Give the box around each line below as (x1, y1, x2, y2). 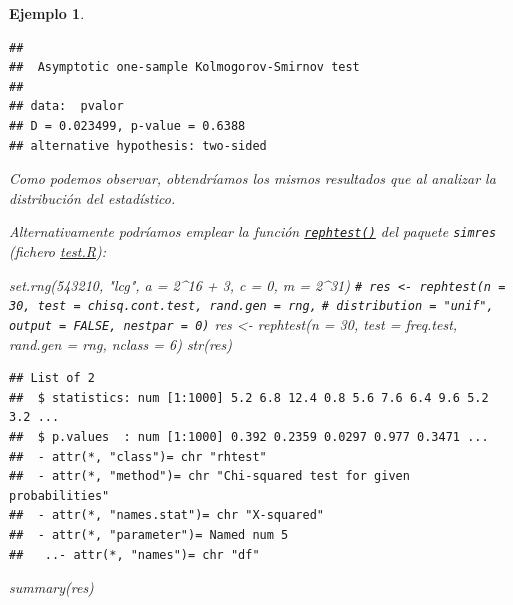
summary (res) (9, 577, 94, 598)
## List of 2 (9, 371, 95, 386)
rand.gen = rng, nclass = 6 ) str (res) (9, 333, 232, 354)
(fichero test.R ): (9, 241, 106, 261)
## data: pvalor (9, 99, 124, 114)
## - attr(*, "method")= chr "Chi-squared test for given (9, 469, 410, 484)
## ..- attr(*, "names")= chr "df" (9, 547, 260, 562)
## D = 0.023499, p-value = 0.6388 (9, 118, 246, 133)
